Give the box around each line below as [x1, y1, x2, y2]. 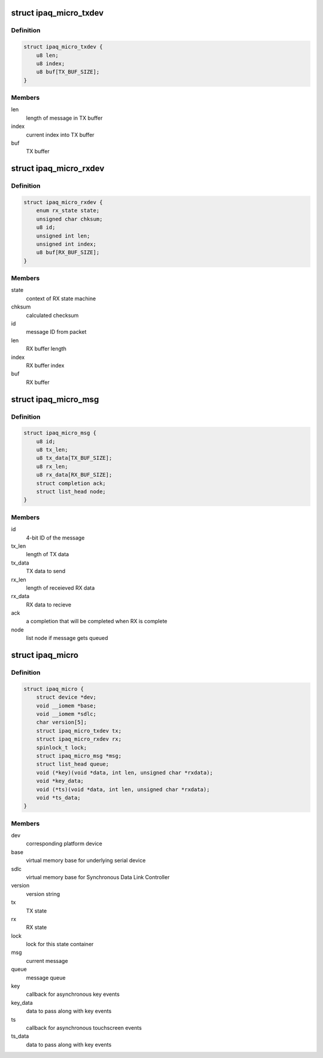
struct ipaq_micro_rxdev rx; [36, 736, 122, 743]
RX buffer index [26, 362, 65, 369]
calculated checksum [26, 312, 79, 319]
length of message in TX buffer [26, 114, 103, 121]
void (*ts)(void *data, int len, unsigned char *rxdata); [36, 786, 210, 792]
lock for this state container [26, 941, 94, 948]
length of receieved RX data [26, 584, 95, 591]
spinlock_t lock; [36, 744, 87, 751]
